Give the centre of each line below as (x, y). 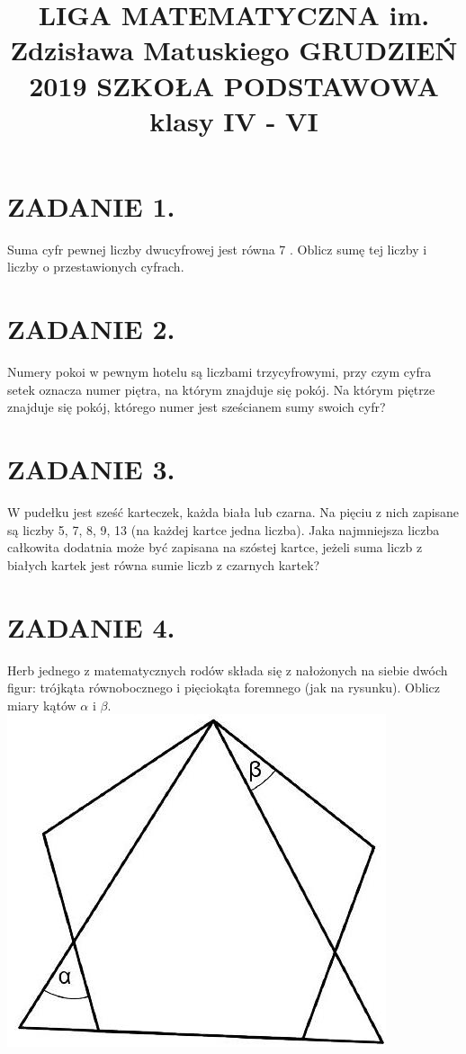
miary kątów (42, 705)
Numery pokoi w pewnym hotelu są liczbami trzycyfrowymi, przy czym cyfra (220, 372)
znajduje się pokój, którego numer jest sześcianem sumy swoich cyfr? (197, 407)
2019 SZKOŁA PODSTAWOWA (234, 85)
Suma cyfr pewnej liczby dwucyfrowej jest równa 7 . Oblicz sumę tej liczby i (217, 249)
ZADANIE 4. (91, 626)
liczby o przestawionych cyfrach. (96, 267)
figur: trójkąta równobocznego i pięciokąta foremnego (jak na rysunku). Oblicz (224, 688)
